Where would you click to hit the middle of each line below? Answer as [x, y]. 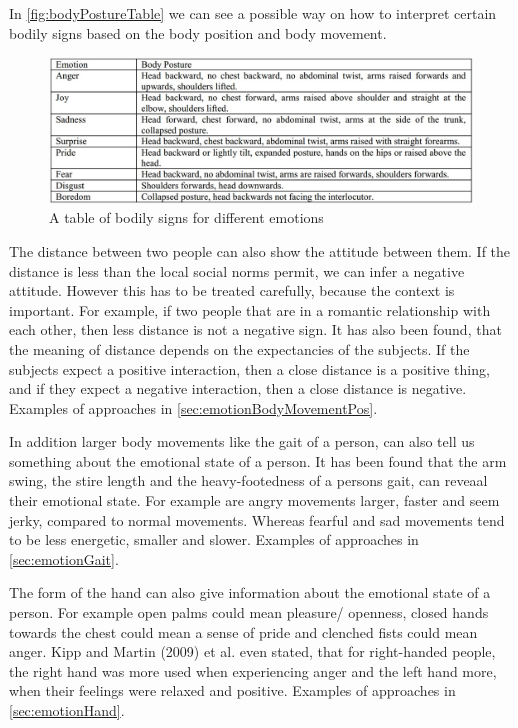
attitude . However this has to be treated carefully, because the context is [232, 290]
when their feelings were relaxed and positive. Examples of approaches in [232, 690]
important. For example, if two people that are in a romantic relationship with [250, 309]
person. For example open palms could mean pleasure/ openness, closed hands [249, 612]
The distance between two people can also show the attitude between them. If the [260, 250]
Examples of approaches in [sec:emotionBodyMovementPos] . [193, 407]
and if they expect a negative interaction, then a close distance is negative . [238, 388]
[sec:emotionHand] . [67, 710]
